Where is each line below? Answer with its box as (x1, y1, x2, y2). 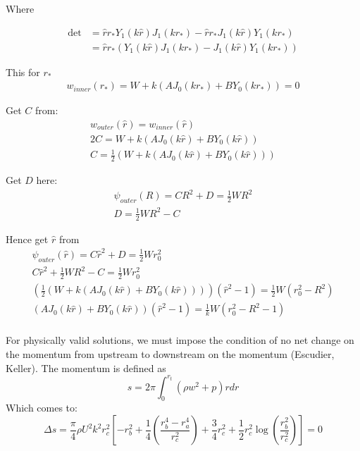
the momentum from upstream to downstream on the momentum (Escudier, (6, 347, 335, 361)
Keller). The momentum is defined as (6, 360, 166, 375)
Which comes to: (6, 400, 77, 415)
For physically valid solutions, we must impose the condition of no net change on (6, 333, 354, 347)
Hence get (6, 231, 49, 246)
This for (6, 64, 40, 79)
